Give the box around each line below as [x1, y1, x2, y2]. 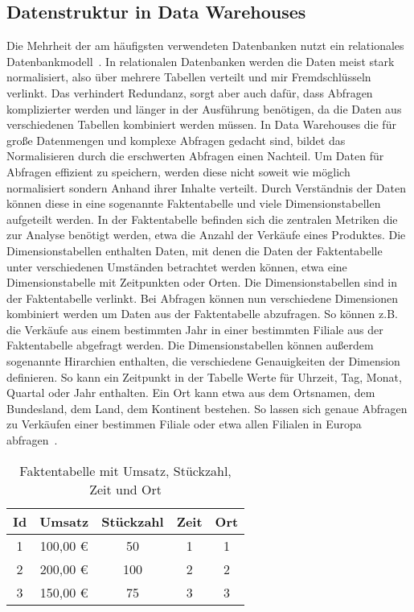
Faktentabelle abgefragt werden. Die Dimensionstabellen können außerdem [6, 337, 374, 354]
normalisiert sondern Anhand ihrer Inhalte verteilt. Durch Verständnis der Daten [6, 179, 406, 196]
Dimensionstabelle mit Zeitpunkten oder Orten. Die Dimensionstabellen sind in [6, 274, 398, 291]
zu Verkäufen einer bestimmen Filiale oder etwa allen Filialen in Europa [6, 416, 362, 432]
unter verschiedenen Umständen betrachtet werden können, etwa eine [6, 258, 347, 275]
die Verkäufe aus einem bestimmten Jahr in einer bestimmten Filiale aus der [6, 320, 383, 337]
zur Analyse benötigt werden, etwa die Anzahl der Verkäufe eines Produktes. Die [6, 226, 406, 243]
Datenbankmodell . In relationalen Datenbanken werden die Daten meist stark [6, 52, 395, 69]
